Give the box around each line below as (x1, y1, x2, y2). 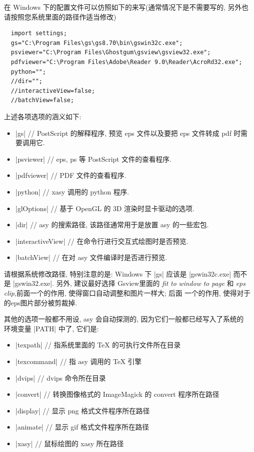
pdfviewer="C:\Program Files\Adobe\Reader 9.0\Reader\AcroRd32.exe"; (11, 58, 242, 65)
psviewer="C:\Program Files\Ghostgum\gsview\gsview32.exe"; (11, 49, 211, 56)
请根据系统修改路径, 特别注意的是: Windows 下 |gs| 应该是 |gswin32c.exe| (4, 268, 231, 279)
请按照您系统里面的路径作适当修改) (4, 11, 116, 22)
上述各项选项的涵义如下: (4, 111, 81, 121)
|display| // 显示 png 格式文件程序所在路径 (15, 405, 150, 415)
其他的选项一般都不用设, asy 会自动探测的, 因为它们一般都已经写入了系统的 (4, 314, 244, 324)
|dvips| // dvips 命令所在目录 (15, 372, 106, 383)
